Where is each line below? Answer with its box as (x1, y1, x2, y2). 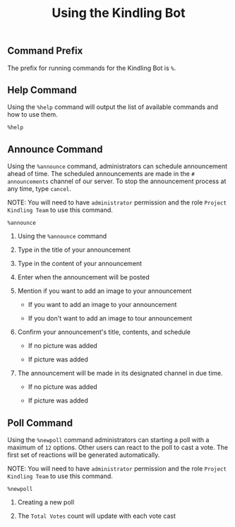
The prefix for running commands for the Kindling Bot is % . (7, 64, 176, 72)
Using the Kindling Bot (52, 5, 186, 21)
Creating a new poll (17, 498, 75, 506)
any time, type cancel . (7, 185, 72, 193)
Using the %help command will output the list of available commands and (7, 103, 219, 111)
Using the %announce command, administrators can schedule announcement (7, 162, 228, 170)
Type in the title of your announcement (17, 245, 131, 254)
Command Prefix (7, 45, 83, 57)
